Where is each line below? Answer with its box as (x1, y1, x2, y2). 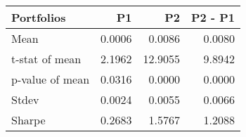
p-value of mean (11, 71, 90, 87)
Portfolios (11, 9, 66, 25)
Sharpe (11, 112, 46, 128)
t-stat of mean (11, 51, 82, 67)
